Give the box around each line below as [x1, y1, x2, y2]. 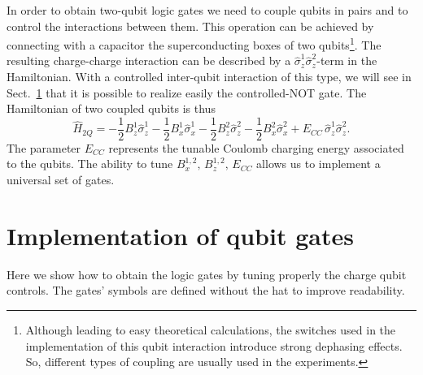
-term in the [316, 52, 377, 69]
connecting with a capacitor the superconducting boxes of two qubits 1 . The [7, 34, 382, 53]
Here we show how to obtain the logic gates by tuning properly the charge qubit [7, 265, 407, 282]
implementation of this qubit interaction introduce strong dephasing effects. [25, 337, 403, 354]
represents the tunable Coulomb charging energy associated [108, 139, 404, 156]
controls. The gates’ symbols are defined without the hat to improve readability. [7, 282, 405, 299]
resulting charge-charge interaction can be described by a [7, 52, 291, 69]
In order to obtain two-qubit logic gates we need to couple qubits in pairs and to [7, 2, 408, 18]
